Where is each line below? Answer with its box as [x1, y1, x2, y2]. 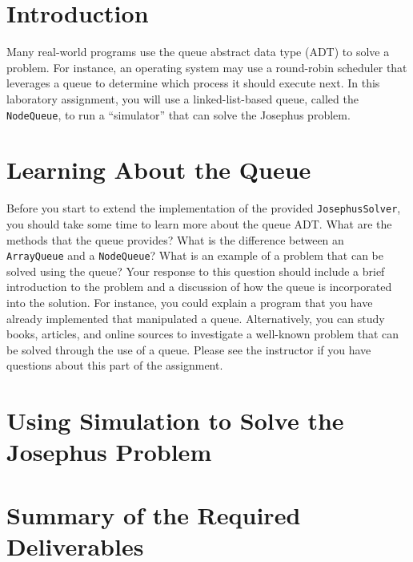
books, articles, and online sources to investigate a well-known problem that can [6, 325, 399, 342]
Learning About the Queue [6, 153, 311, 186]
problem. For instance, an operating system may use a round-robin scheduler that [6, 59, 407, 75]
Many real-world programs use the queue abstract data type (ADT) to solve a [6, 43, 390, 60]
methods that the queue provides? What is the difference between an [6, 231, 344, 248]
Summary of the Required [6, 498, 301, 531]
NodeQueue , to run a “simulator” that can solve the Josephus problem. [6, 106, 351, 123]
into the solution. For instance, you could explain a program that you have [6, 294, 373, 311]
